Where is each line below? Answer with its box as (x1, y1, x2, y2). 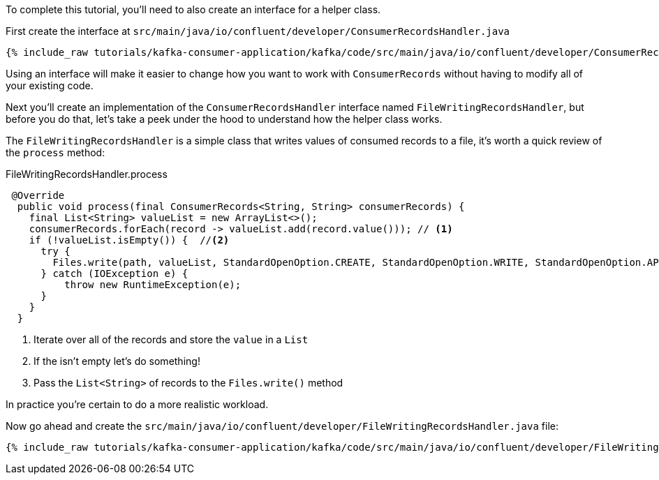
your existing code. (6, 80, 94, 91)
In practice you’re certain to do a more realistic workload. (6, 398, 269, 410)
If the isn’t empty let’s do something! (34, 355, 200, 367)
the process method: (6, 147, 105, 158)
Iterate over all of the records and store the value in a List (34, 333, 309, 345)
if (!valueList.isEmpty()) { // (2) (29, 234, 230, 246)
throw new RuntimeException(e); (64, 279, 242, 290)
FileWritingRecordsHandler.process (6, 168, 168, 180)
